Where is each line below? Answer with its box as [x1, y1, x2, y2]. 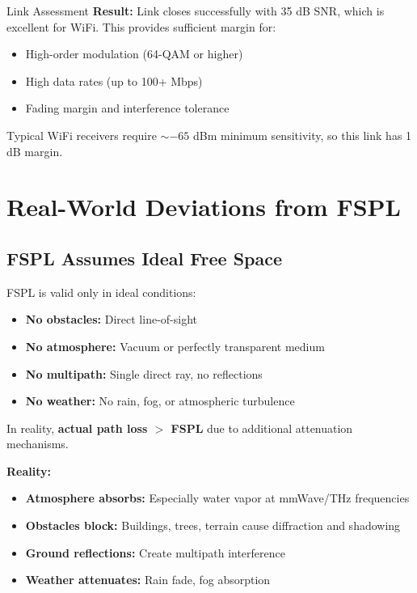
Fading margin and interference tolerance [25, 100, 230, 116]
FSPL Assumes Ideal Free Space [6, 245, 283, 270]
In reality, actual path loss [6, 419, 148, 436]
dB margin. [6, 142, 63, 159]
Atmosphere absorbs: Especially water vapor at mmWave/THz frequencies [25, 489, 410, 506]
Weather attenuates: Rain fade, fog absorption [25, 571, 271, 588]
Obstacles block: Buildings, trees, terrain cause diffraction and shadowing [25, 517, 401, 534]
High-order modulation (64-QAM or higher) [25, 45, 243, 62]
